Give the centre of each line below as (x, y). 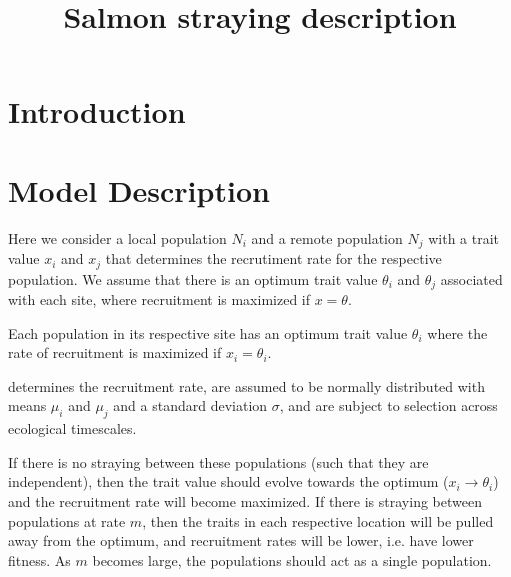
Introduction (97, 111)
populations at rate (67, 520)
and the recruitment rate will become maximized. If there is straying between (245, 501)
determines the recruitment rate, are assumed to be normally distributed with (246, 385)
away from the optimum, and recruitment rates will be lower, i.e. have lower (241, 540)
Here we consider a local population (117, 237)
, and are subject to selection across (388, 405)
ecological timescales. (72, 428)
